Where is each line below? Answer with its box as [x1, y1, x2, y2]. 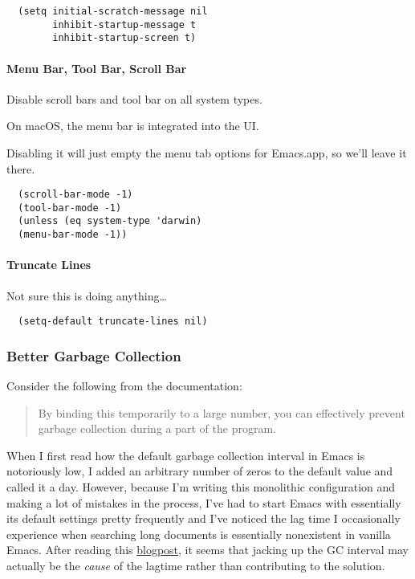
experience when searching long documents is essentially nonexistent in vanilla [6, 525, 391, 542]
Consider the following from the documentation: [6, 377, 242, 394]
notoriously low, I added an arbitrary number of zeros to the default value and [6, 463, 393, 479]
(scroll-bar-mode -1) [18, 189, 133, 201]
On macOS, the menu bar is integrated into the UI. [6, 117, 259, 134]
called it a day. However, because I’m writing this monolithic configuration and [6, 479, 396, 495]
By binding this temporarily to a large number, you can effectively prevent [38, 404, 405, 421]
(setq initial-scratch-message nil [18, 6, 208, 17]
